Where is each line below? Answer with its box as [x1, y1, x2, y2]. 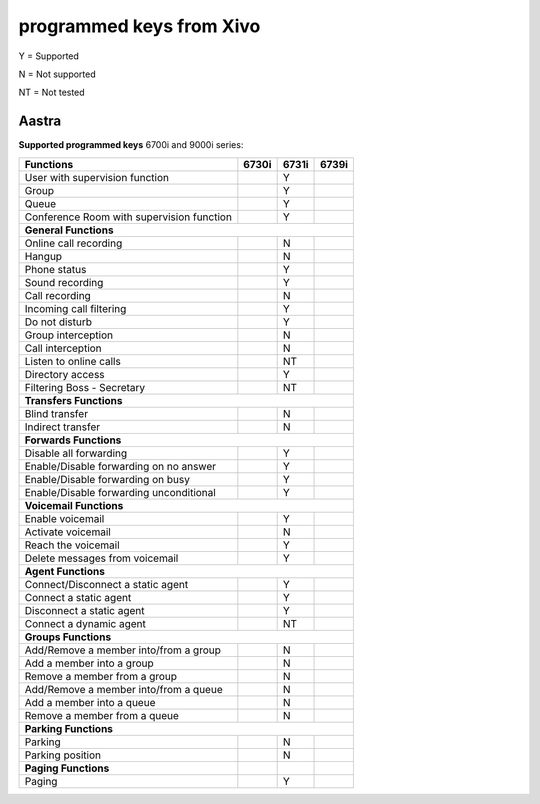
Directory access [24, 367, 105, 381]
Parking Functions [24, 721, 114, 735]
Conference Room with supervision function [24, 210, 232, 224]
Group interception [24, 328, 114, 342]
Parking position [24, 748, 102, 762]
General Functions [24, 223, 114, 237]
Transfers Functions [24, 393, 123, 407]
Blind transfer [24, 406, 89, 420]
